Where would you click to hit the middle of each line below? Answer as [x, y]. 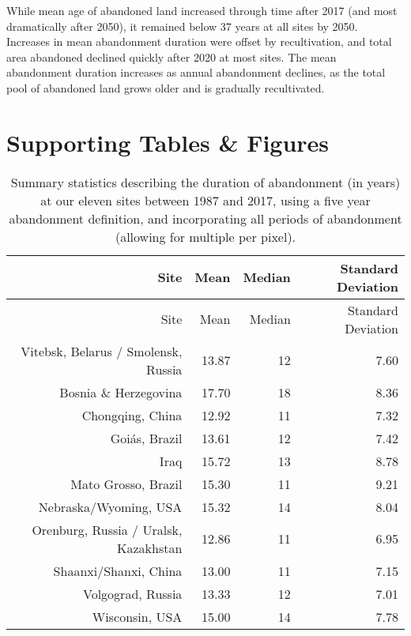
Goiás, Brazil [146, 438]
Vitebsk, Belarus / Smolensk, [102, 351]
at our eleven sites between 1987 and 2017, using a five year [205, 200]
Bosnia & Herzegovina [121, 392]
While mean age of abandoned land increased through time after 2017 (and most [202, 10]
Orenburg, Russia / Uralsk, [107, 529]
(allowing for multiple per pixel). [205, 236]
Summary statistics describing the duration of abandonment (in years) [205, 182]
